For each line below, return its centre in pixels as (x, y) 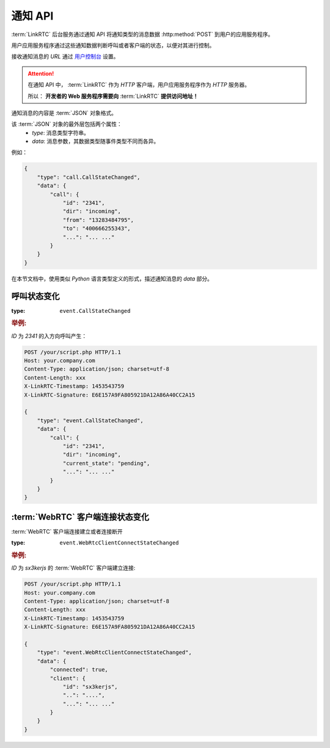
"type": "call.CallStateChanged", (89, 177)
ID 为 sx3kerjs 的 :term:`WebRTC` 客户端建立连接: (73, 568)
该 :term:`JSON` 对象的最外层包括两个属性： (67, 124)
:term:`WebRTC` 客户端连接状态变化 (80, 517)
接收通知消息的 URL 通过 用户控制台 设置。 (65, 57)
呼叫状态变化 (35, 296)
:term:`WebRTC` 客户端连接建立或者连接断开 (67, 531)
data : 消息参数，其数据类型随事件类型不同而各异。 (96, 141)
